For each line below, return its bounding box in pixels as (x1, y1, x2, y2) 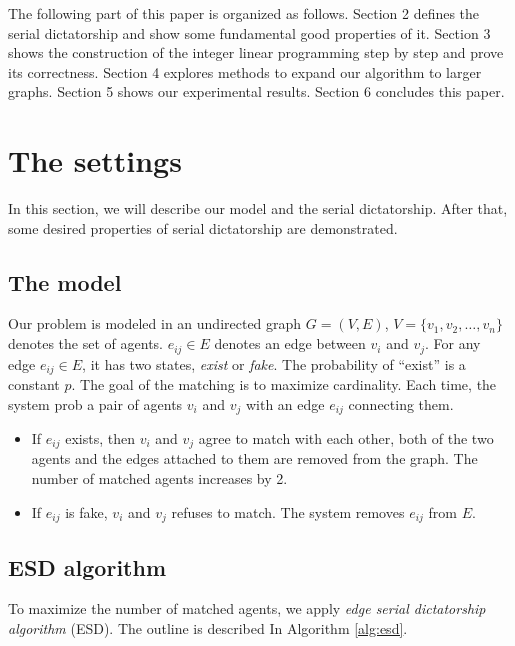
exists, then (65, 428, 135, 449)
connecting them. (348, 393, 454, 414)
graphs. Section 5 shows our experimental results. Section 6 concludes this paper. (8, 81, 505, 102)
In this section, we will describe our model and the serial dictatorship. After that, (8, 198, 508, 219)
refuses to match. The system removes (171, 501, 405, 522)
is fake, (65, 501, 108, 522)
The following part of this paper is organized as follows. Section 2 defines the (8, 3, 480, 23)
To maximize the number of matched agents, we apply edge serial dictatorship (8, 598, 486, 619)
